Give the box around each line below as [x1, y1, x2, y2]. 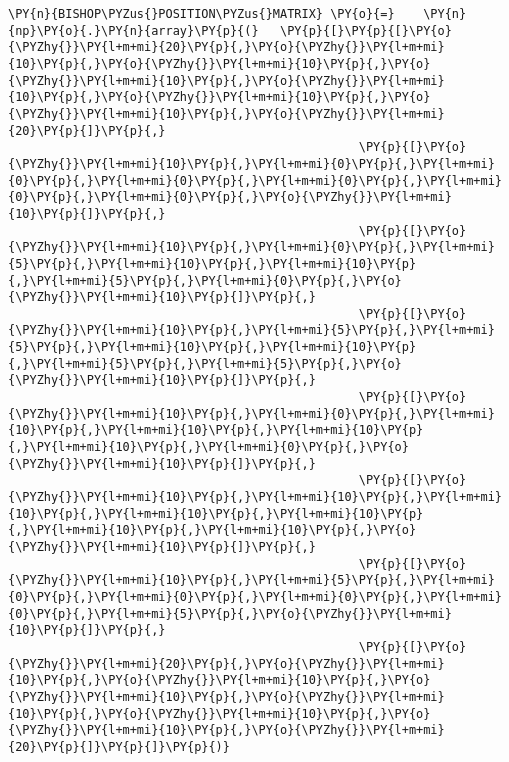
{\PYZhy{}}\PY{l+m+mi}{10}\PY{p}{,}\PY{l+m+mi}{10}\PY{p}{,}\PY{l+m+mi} [8, 490, 502, 505]
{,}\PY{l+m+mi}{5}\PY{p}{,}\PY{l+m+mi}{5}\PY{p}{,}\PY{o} [8, 356, 402, 371]
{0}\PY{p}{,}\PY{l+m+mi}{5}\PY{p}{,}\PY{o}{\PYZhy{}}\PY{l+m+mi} [8, 606, 452, 621]
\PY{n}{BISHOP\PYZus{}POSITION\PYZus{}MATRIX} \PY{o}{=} [8, 7, 395, 21]
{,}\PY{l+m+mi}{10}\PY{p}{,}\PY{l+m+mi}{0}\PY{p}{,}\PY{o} [8, 440, 409, 455]
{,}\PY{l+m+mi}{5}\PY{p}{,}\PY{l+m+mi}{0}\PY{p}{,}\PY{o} [8, 273, 402, 288]
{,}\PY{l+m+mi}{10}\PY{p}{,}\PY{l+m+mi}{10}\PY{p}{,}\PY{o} [8, 523, 417, 538]
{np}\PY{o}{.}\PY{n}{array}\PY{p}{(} [8, 23, 259, 38]
